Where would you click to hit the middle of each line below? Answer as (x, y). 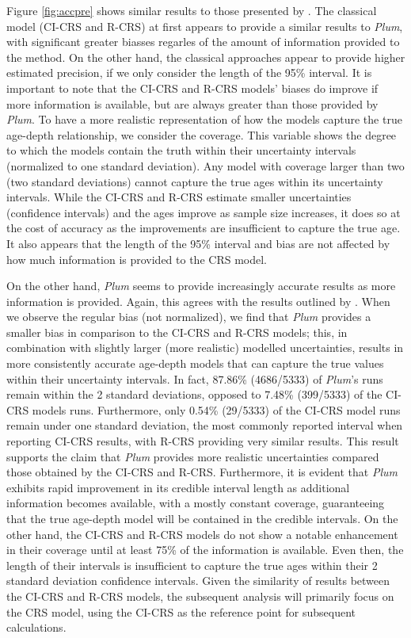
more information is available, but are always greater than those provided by (192, 103)
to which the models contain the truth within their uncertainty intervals (181, 150)
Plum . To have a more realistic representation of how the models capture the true (204, 119)
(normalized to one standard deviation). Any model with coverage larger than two (205, 165)
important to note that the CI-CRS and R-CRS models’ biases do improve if (192, 88)
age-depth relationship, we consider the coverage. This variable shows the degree (202, 134)
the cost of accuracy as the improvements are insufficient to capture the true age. (204, 228)
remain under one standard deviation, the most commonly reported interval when (205, 425)
